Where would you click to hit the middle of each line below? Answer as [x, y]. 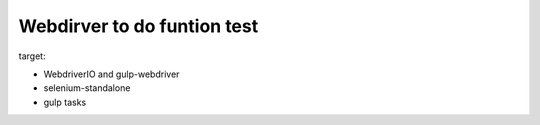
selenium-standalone [87, 88]
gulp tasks [65, 102]
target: [32, 56]
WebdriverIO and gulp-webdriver [111, 74]
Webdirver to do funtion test [138, 26]
